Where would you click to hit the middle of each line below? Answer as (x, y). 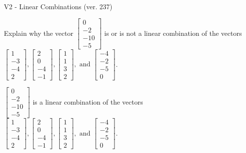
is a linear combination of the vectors (88, 101)
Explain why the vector (39, 33)
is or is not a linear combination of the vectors (173, 33)
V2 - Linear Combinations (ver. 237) (58, 6)
